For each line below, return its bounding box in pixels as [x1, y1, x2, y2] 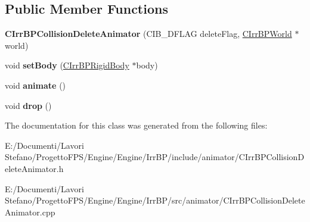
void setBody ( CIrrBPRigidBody [5, 59, 129, 71]
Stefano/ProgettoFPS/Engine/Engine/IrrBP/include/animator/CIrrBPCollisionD [5, 151, 305, 163]
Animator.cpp [5, 205, 55, 218]
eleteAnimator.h [5, 162, 64, 174]
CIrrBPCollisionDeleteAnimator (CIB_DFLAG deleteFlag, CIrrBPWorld [5, 27, 292, 40]
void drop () [5, 99, 52, 111]
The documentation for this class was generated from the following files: [5, 119, 268, 132]
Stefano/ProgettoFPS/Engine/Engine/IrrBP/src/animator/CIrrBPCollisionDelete [5, 194, 305, 207]
